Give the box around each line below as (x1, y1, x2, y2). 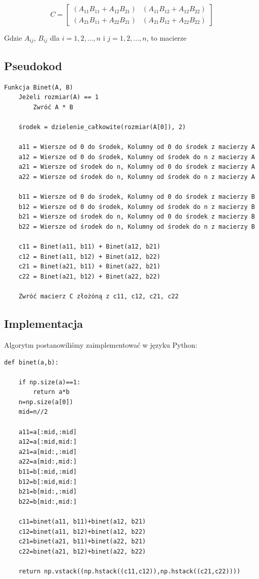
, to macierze (146, 33, 187, 43)
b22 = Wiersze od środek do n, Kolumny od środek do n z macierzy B (18, 223, 255, 230)
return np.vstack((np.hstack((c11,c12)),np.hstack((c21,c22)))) (18, 567, 241, 575)
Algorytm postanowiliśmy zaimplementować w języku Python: (4, 339, 198, 350)
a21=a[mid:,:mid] (18, 448, 77, 455)
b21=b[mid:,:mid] (18, 488, 77, 496)
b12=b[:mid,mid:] (18, 478, 77, 485)
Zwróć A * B (33, 103, 74, 111)
